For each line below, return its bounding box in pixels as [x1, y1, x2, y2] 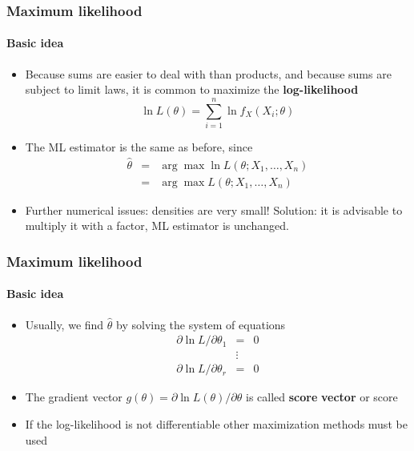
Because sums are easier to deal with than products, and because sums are [25, 65, 392, 82]
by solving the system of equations [116, 316, 286, 332]
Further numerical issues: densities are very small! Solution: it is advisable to [25, 201, 403, 218]
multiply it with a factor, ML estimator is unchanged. [25, 217, 289, 234]
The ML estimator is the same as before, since [25, 138, 253, 155]
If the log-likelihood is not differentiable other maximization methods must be [25, 415, 408, 432]
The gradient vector [25, 389, 123, 405]
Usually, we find [25, 316, 104, 332]
